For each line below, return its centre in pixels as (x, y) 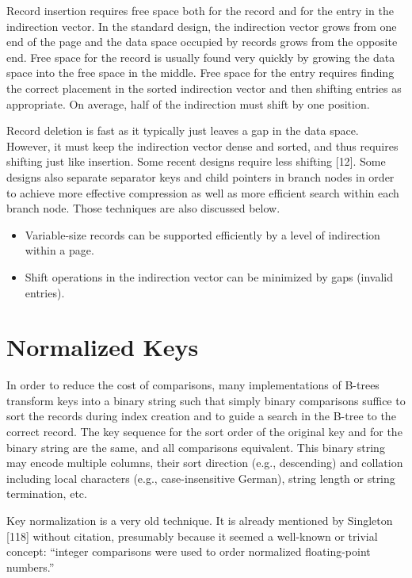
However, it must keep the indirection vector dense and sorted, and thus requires (202, 145)
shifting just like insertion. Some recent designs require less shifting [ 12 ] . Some (196, 161)
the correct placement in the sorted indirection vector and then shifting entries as (204, 88)
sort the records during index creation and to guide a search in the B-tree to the (201, 416)
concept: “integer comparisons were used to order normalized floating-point (189, 551)
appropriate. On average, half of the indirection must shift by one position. (188, 103)
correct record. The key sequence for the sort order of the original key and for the (204, 431)
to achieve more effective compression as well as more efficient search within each (203, 192)
